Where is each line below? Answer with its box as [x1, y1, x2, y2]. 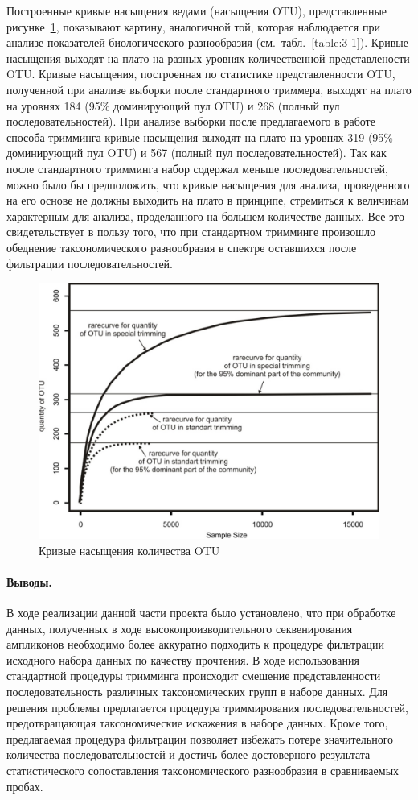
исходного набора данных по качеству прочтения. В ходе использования [6, 651, 359, 668]
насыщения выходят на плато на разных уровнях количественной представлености [6, 49, 410, 66]
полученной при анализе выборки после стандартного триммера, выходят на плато [6, 81, 412, 97]
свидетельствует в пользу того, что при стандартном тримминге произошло [6, 223, 375, 240]
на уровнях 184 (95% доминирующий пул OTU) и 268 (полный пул [6, 97, 340, 114]
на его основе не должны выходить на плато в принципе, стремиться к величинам [6, 192, 409, 209]
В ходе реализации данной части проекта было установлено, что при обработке [6, 604, 396, 621]
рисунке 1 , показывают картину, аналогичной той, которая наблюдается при [6, 18, 380, 35]
